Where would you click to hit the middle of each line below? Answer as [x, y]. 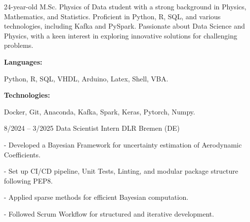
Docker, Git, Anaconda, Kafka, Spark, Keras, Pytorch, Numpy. [100, 111]
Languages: [23, 61]
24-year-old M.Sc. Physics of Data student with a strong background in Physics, [125, 6]
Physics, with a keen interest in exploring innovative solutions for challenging [121, 35]
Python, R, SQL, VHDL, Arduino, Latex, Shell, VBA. [86, 78]
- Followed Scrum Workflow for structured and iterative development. [109, 213]
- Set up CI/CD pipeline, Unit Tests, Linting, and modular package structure [121, 171]
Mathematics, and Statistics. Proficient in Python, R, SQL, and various [112, 16]
